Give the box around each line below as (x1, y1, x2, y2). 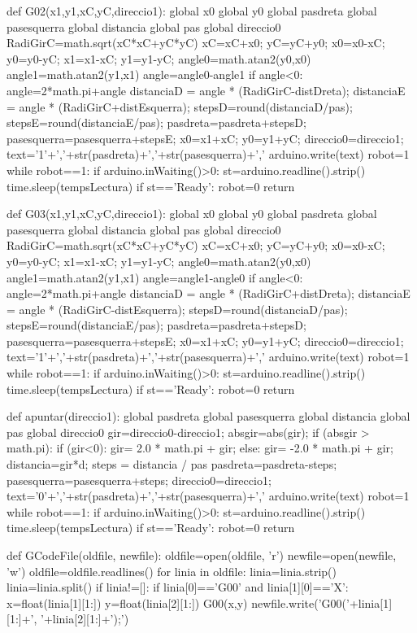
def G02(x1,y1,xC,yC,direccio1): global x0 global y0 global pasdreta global (7, 2, 377, 19)
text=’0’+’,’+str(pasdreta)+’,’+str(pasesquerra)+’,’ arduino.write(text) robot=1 (7, 487, 410, 504)
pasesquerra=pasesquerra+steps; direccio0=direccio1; (7, 471, 271, 488)
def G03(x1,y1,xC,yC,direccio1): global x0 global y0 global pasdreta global (7, 205, 377, 222)
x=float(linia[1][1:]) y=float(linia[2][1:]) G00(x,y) (7, 594, 248, 611)
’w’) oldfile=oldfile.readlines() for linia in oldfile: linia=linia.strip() (7, 562, 337, 579)
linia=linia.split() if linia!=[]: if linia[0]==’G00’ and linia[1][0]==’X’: (7, 578, 349, 596)
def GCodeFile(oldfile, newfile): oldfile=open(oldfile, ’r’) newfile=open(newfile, (7, 547, 397, 563)
